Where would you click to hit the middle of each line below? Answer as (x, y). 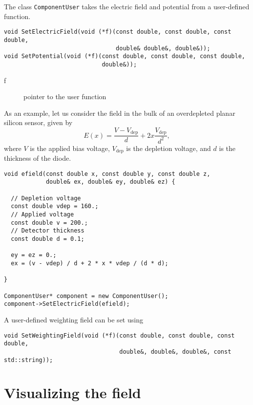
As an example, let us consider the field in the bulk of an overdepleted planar (120, 113)
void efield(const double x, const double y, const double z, (107, 174)
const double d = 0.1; (48, 239)
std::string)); (29, 360)
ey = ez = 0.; (34, 255)
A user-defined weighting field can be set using (74, 319)
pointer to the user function (65, 96)
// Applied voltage (42, 215)
